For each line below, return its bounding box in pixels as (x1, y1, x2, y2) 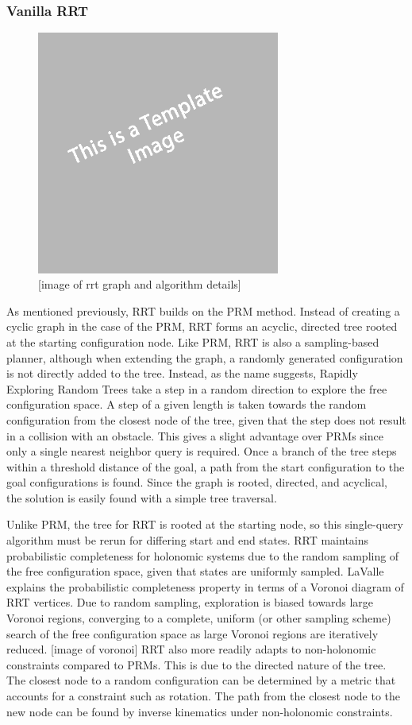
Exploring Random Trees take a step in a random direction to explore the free (6, 380, 387, 397)
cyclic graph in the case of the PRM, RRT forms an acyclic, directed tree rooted (6, 318, 398, 335)
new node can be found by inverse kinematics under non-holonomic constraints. (6, 703, 393, 719)
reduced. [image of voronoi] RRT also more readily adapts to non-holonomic (6, 641, 376, 657)
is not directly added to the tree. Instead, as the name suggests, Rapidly (6, 365, 358, 382)
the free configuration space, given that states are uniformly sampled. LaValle (6, 563, 384, 580)
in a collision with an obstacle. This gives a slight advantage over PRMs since (6, 427, 383, 444)
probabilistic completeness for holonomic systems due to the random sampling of (6, 547, 399, 564)
